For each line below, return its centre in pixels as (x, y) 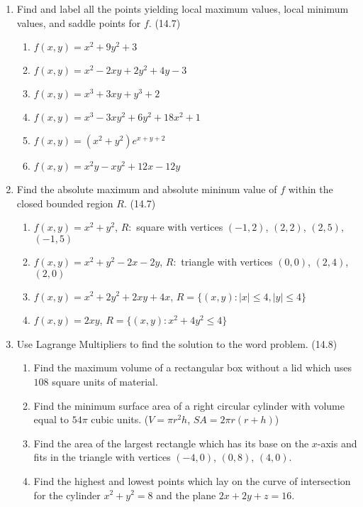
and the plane (186, 495)
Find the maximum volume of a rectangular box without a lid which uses (193, 367)
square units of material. (105, 381)
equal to (51, 419)
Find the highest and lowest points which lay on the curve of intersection (192, 480)
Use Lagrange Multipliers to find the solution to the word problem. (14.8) (177, 343)
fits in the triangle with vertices (102, 457)
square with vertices (180, 227)
